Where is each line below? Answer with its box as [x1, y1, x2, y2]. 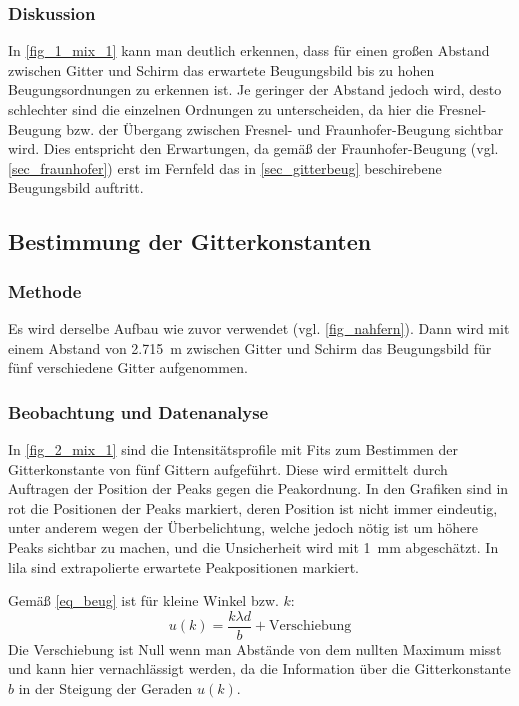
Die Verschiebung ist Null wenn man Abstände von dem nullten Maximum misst [8, 638, 502, 659]
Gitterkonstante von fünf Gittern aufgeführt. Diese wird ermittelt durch [8, 458, 448, 479]
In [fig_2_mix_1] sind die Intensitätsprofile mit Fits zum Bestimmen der [8, 438, 459, 459]
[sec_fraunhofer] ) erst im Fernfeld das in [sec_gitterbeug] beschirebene [8, 157, 442, 178]
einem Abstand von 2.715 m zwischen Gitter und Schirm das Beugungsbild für [8, 337, 492, 358]
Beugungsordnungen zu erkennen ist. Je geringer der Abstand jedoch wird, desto [8, 79, 502, 100]
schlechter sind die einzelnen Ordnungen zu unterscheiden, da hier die [8, 99, 434, 119]
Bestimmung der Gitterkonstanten [8, 226, 372, 257]
